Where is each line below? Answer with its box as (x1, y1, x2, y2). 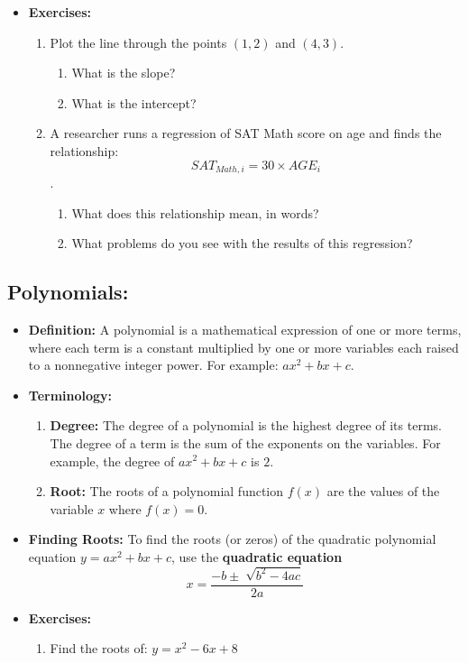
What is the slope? (71, 63, 176, 82)
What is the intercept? (71, 93, 197, 112)
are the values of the (326, 482, 440, 501)
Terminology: (28, 385, 113, 404)
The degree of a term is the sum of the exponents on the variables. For (50, 433, 441, 452)
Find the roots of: (50, 639, 148, 658)
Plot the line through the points (50, 32, 227, 51)
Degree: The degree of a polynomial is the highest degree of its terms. (50, 416, 442, 435)
